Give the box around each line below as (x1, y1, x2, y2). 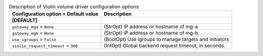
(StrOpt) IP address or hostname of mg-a (104, 23, 198, 30)
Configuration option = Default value (12, 11, 99, 17)
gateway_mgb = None (12, 29, 54, 36)
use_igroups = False (12, 36, 56, 43)
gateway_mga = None (12, 23, 54, 30)
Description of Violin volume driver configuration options (9, 3, 139, 10)
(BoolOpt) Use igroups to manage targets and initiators (104, 36, 229, 43)
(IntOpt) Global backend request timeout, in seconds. (104, 42, 226, 49)
